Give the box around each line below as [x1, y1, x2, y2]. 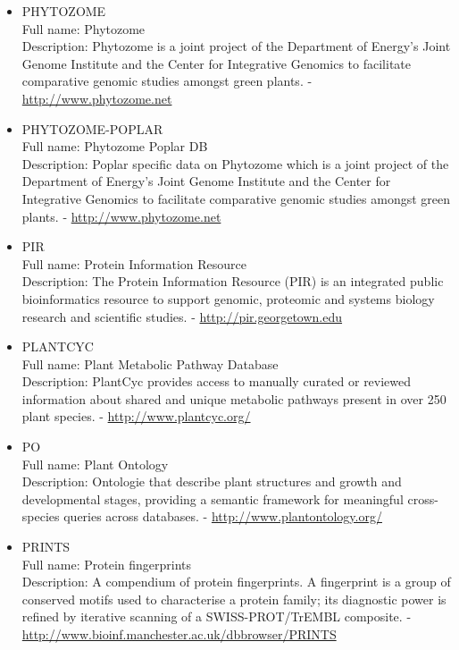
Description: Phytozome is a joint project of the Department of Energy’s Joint [21, 37, 451, 55]
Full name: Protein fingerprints [21, 554, 192, 573]
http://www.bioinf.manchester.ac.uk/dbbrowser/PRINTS [21, 625, 337, 643]
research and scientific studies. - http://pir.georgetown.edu [21, 307, 343, 325]
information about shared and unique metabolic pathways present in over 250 [21, 389, 446, 408]
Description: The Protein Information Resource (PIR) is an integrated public [21, 272, 444, 291]
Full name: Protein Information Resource [21, 254, 247, 273]
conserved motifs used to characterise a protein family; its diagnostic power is [21, 589, 446, 608]
